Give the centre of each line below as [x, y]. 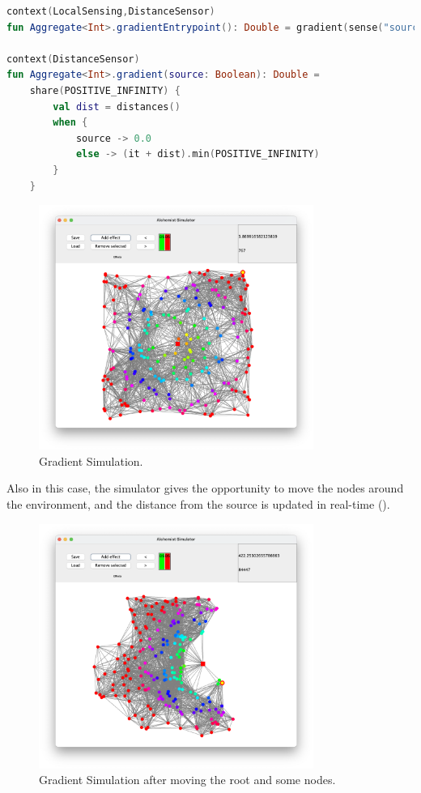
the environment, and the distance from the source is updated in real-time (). [198, 503]
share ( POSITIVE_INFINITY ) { [105, 90]
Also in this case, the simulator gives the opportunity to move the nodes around [205, 488]
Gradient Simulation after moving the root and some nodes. [187, 780]
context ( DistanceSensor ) [73, 59]
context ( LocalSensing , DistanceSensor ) [111, 11]
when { [70, 123]
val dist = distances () [117, 107]
